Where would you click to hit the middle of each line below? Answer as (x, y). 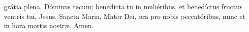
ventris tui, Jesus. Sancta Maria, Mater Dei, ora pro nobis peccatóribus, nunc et (125, 16)
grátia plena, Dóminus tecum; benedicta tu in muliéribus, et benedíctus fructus (123, 6)
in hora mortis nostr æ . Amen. (49, 25)
